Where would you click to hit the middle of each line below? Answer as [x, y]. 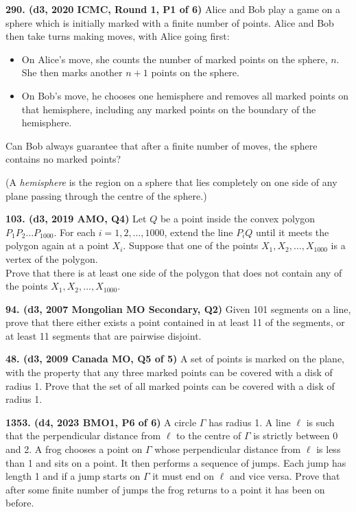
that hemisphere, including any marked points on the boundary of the [169, 109]
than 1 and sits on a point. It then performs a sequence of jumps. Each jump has [176, 462]
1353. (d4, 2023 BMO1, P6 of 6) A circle [101, 422]
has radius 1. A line [250, 422]
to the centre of [209, 435]
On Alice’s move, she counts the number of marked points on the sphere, [175, 59]
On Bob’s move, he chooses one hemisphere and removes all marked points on [185, 95]
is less [329, 449]
